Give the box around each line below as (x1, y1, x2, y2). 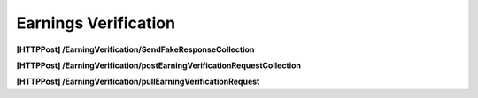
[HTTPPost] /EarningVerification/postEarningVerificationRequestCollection (16, 60, 301, 71)
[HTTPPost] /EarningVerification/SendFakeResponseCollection (16, 44, 255, 55)
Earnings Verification (16, 13, 176, 33)
